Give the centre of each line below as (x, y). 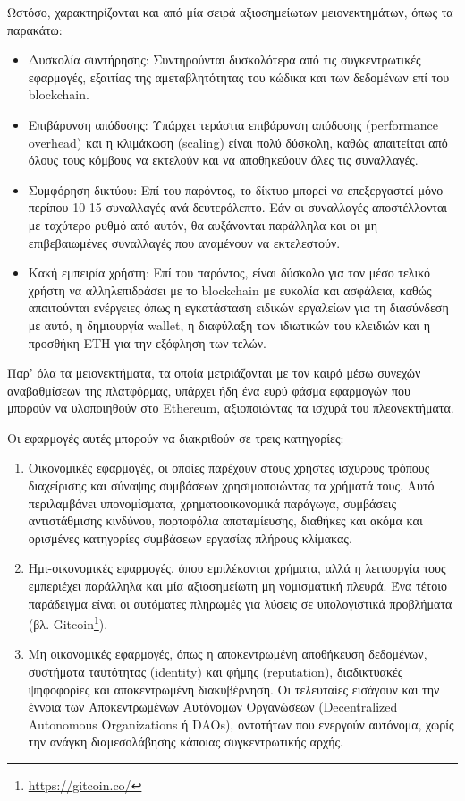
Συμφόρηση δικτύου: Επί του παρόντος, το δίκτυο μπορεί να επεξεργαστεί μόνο (236, 189)
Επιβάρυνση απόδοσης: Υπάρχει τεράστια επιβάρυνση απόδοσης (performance (233, 124)
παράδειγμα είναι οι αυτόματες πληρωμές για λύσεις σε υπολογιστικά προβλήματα (240, 603)
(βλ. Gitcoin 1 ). (68, 622)
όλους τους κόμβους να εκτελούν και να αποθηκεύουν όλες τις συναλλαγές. (223, 160)
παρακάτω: (35, 29)
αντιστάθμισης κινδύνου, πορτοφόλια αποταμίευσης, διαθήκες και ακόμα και (225, 520)
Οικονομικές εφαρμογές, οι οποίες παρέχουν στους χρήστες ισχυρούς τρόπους (229, 468)
